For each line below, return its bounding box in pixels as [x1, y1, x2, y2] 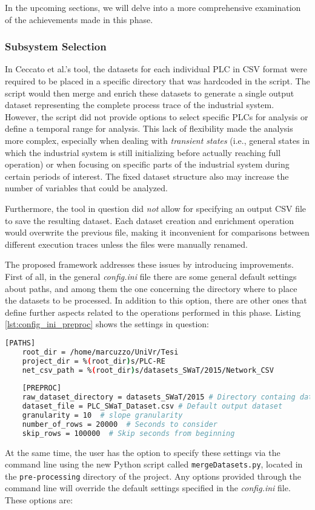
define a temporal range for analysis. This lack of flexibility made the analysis [5, 122, 293, 135]
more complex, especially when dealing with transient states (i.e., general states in [5, 134, 310, 146]
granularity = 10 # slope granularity [22, 410, 183, 420]
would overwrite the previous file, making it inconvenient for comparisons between [5, 226, 310, 239]
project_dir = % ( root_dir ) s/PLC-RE [22, 356, 165, 365]
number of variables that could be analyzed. [5, 182, 168, 194]
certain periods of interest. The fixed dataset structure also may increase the [5, 169, 289, 182]
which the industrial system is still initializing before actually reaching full [5, 146, 281, 158]
